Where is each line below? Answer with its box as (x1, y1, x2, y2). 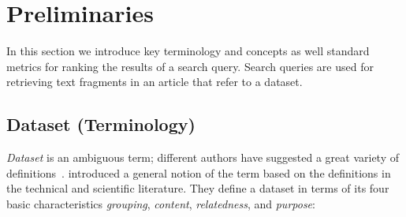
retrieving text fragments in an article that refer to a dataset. (6, 73, 303, 90)
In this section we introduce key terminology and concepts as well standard (6, 43, 370, 59)
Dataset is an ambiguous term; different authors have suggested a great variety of (6, 149, 399, 166)
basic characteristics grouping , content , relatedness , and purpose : (6, 195, 315, 211)
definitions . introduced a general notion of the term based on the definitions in (6, 164, 391, 181)
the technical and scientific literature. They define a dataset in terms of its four (6, 180, 389, 196)
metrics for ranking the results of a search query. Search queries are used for (6, 58, 374, 74)
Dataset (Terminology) (6, 112, 196, 137)
